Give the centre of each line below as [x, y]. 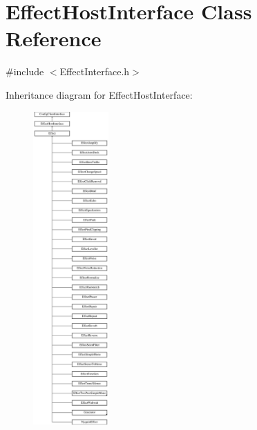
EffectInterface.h [95, 71]
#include [25, 71]
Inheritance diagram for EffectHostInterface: [99, 94]
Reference [54, 38]
